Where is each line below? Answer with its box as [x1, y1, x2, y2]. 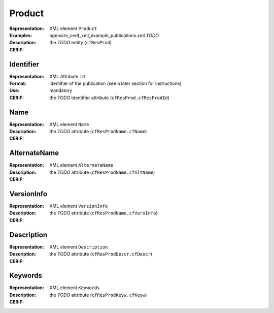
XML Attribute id [49, 73, 85, 79]
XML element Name [49, 121, 89, 127]
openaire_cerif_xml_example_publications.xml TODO [49, 32, 159, 38]
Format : [9, 80, 26, 86]
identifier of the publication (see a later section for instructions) [49, 80, 182, 86]
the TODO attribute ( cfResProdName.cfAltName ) [49, 169, 155, 175]
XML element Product [49, 25, 97, 32]
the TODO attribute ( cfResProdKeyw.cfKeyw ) [49, 292, 147, 298]
